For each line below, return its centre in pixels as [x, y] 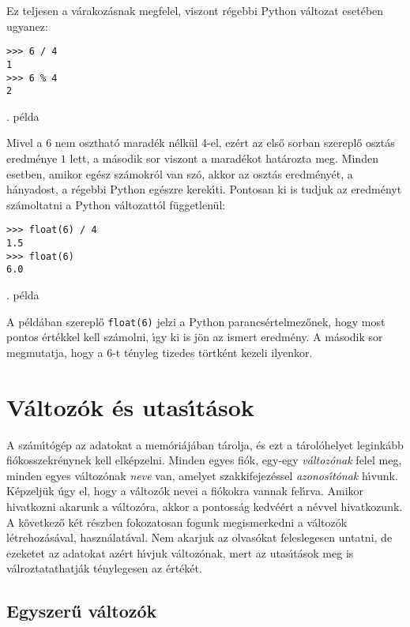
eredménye [32, 158]
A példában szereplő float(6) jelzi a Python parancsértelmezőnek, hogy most [196, 321]
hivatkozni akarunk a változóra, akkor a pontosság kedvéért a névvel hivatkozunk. [205, 506]
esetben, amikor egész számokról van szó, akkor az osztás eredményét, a [180, 173]
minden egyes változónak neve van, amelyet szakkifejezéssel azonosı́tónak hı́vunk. [202, 475]
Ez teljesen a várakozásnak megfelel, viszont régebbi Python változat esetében [195, 10]
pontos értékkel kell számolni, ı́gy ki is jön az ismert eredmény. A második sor [195, 337]
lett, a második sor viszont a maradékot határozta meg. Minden [224, 158]
